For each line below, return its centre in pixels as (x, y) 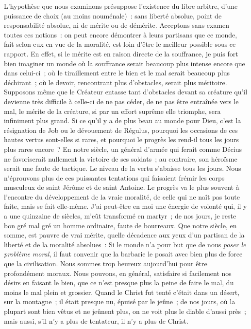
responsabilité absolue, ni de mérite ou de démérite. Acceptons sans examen (117, 25)
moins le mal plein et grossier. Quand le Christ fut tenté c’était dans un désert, (122, 292)
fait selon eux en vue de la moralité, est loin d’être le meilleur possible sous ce (120, 44)
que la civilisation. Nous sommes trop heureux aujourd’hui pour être (106, 264)
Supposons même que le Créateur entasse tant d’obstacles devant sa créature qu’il (126, 92)
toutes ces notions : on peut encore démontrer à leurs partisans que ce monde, (121, 34)
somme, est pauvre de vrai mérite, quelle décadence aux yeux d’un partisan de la (124, 235)
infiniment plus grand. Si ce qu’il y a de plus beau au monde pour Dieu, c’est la (123, 120)
